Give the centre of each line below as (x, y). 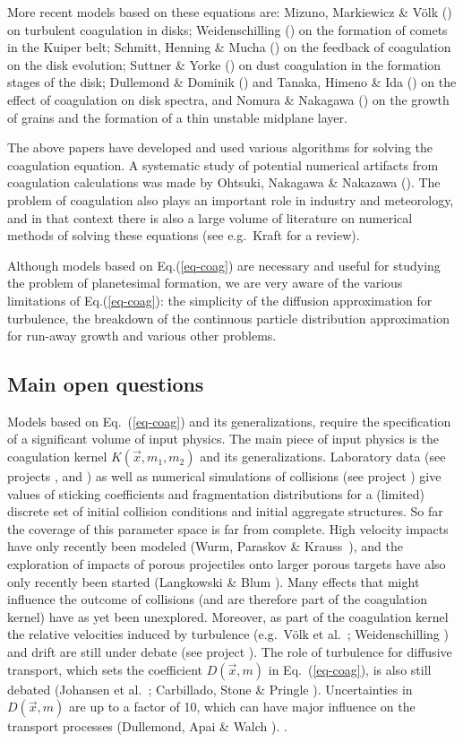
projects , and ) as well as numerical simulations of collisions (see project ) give (224, 476)
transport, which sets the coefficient (105, 669)
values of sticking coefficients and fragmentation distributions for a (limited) (216, 493)
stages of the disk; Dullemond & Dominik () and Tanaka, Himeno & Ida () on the (232, 82)
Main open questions (106, 384)
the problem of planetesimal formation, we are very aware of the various (205, 283)
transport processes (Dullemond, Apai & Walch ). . (147, 726)
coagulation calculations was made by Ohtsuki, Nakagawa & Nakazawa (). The (224, 182)
